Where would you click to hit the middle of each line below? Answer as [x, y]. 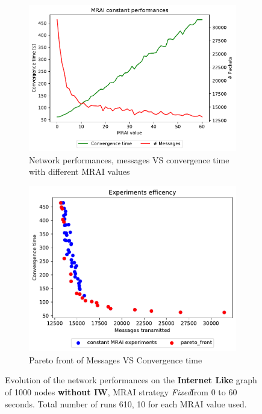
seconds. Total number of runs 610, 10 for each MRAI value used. [126, 403]
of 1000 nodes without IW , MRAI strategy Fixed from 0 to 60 [121, 392]
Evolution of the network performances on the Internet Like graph [131, 380]
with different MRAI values [80, 171]
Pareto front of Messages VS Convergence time [116, 359]
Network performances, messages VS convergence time [129, 159]
